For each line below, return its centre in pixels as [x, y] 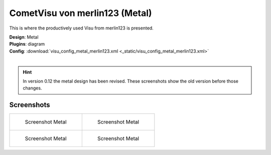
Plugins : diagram [27, 44]
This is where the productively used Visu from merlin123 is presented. [82, 28]
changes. [32, 88]
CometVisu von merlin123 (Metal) [81, 13]
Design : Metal [24, 37]
